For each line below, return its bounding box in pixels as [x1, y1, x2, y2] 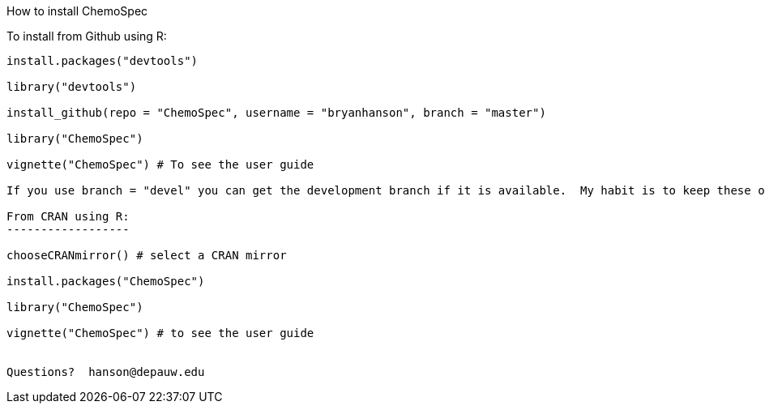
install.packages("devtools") [6, 54, 199, 67]
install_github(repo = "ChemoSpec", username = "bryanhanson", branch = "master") [6, 106, 546, 119]
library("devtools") [6, 80, 137, 93]
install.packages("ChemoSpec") [6, 275, 205, 288]
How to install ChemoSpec [6, 4, 148, 18]
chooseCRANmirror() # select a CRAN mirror [6, 249, 287, 262]
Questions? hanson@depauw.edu [6, 365, 205, 378]
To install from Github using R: [6, 29, 167, 43]
